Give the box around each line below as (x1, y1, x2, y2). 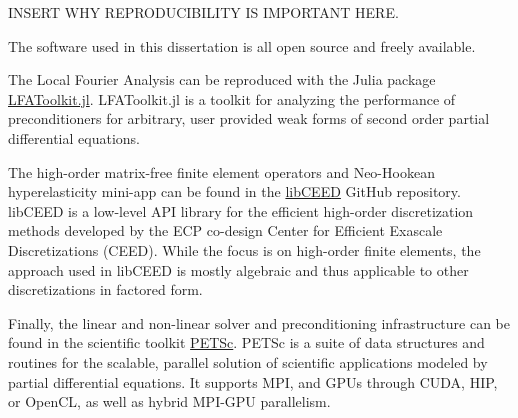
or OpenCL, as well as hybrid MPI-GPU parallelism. (8, 391, 331, 412)
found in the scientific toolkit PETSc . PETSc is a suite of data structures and (8, 332, 485, 353)
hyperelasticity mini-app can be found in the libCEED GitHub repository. (8, 181, 461, 202)
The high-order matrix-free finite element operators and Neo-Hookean (8, 161, 435, 182)
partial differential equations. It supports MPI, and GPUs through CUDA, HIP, (8, 371, 498, 392)
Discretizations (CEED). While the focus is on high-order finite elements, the (8, 239, 481, 260)
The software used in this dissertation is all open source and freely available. (8, 35, 476, 56)
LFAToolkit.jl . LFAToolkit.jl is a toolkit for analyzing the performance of (8, 88, 456, 109)
